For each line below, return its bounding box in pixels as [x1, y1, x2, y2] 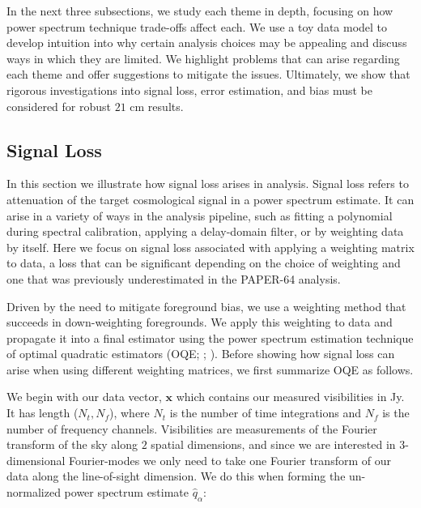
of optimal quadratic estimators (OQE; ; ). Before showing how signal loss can [6, 345, 395, 362]
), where [109, 404, 150, 421]
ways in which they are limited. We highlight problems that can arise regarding [6, 49, 400, 66]
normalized [6, 484, 61, 501]
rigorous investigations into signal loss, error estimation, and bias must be [6, 81, 373, 98]
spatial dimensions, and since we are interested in [151, 436, 396, 453]
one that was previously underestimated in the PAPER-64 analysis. [6, 270, 341, 287]
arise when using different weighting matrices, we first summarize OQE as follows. [6, 361, 414, 378]
